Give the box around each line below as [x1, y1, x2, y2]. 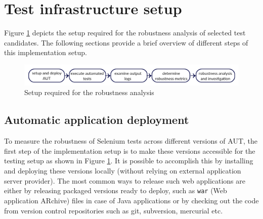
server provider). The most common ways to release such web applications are [4, 175, 246, 186]
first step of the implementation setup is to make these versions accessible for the [4, 145, 255, 156]
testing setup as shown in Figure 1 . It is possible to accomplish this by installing [4, 155, 253, 166]
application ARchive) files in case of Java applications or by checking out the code [4, 195, 259, 205]
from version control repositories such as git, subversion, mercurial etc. [4, 205, 223, 215]
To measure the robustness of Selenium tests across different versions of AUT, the [4, 136, 258, 146]
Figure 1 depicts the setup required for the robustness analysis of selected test [4, 27, 246, 38]
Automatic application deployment [4, 112, 189, 127]
